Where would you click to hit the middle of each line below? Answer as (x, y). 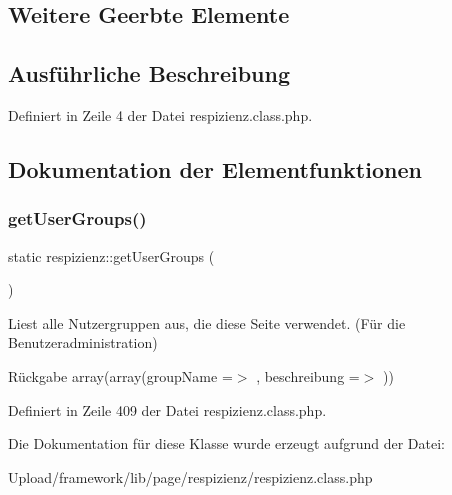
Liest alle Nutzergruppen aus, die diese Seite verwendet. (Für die (207, 322)
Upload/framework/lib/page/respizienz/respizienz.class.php (190, 476)
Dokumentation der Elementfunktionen (215, 168)
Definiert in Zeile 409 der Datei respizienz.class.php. (167, 409)
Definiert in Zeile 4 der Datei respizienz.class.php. (160, 114)
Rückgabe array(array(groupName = (120, 375)
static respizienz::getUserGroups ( (111, 255)
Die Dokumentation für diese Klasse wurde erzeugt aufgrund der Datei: (226, 443)
